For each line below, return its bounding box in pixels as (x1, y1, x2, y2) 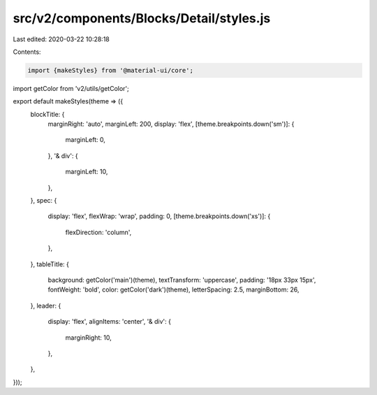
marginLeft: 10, (65, 168, 108, 176)
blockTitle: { (30, 110, 65, 118)
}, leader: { (30, 301, 61, 310)
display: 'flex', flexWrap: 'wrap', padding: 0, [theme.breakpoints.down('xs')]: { (47, 212, 271, 220)
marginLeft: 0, (65, 136, 106, 144)
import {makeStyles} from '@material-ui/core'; (27, 66, 193, 74)
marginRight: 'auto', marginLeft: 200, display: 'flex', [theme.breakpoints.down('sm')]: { (47, 120, 295, 129)
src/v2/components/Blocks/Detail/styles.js (13, 10, 271, 26)
